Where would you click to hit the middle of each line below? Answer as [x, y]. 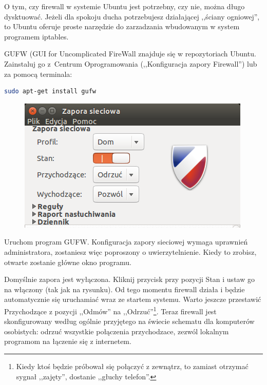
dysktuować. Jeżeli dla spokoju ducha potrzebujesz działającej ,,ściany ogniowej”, [132, 16]
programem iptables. [36, 36]
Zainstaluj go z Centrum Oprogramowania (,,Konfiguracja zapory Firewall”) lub [131, 63]
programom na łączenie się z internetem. [68, 341]
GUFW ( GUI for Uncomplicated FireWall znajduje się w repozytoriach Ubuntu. [130, 54]
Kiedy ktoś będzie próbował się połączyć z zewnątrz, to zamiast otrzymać [132, 366]
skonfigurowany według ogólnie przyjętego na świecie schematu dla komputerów [129, 321]
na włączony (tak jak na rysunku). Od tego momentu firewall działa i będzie [125, 289]
